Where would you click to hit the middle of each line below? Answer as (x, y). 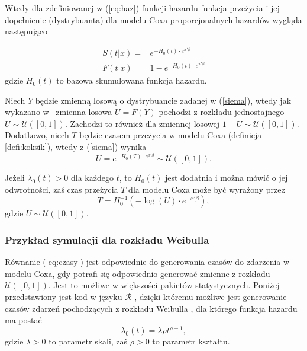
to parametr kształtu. (191, 341)
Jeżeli (15, 178)
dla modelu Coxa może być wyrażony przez (207, 189)
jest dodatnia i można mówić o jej (226, 178)
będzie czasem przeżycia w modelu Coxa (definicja (171, 135)
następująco (26, 31)
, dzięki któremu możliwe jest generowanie (211, 297)
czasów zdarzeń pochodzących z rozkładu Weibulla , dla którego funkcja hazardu (151, 308)
